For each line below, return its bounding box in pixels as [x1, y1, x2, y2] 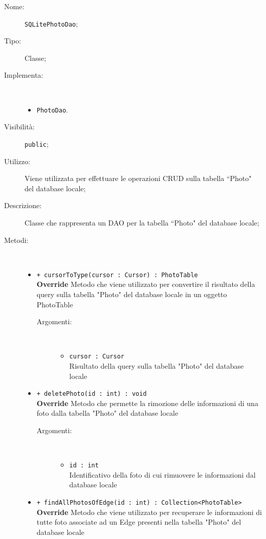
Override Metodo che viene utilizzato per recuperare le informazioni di [36, 506, 262, 517]
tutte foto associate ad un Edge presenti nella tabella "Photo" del [36, 516, 241, 527]
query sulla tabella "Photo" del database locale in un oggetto [36, 288, 227, 299]
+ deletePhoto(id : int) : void [36, 390, 147, 398]
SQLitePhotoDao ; [25, 18, 78, 29]
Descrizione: [4, 200, 42, 211]
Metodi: [4, 234, 29, 245]
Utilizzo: [4, 155, 30, 166]
